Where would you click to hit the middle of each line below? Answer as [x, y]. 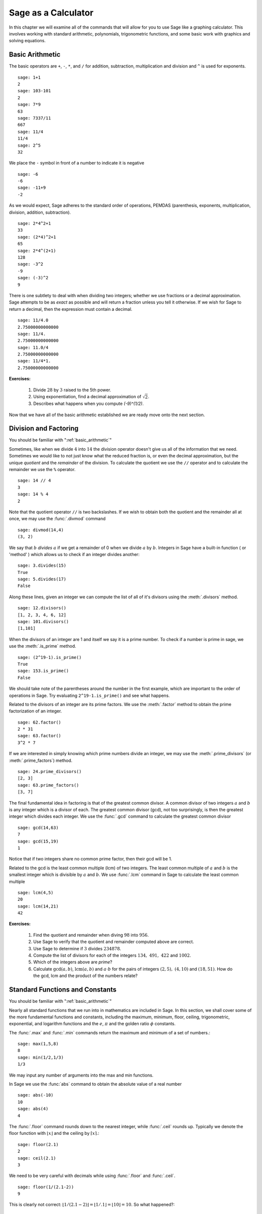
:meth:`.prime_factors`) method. [41, 760]
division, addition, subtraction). [40, 212]
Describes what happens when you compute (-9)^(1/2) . [89, 404]
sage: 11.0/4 [33, 347]
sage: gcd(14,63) [38, 827]
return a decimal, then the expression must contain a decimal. [71, 309]
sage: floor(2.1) [38, 1144]
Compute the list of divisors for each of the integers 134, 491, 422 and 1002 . [112, 955]
